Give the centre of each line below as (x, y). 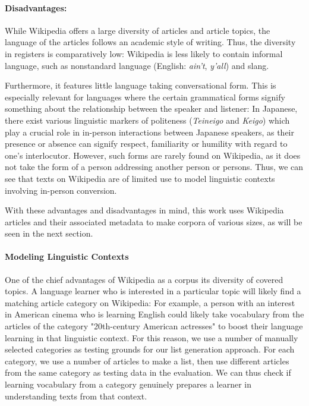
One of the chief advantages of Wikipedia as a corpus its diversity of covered (144, 279)
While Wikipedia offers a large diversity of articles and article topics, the (138, 30)
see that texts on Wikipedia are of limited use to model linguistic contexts (140, 178)
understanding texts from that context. (76, 396)
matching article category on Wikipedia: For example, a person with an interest (150, 302)
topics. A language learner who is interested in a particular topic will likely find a (153, 291)
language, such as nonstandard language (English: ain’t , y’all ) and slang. (137, 65)
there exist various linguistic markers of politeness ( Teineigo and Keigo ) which (147, 120)
